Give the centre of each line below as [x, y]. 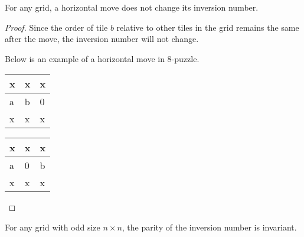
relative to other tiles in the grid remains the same [208, 27]
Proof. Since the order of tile [56, 27]
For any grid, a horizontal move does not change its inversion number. [132, 7]
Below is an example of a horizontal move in [85, 58]
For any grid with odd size [53, 227]
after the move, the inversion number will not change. [102, 39]
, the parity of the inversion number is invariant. [209, 227]
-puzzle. [185, 58]
